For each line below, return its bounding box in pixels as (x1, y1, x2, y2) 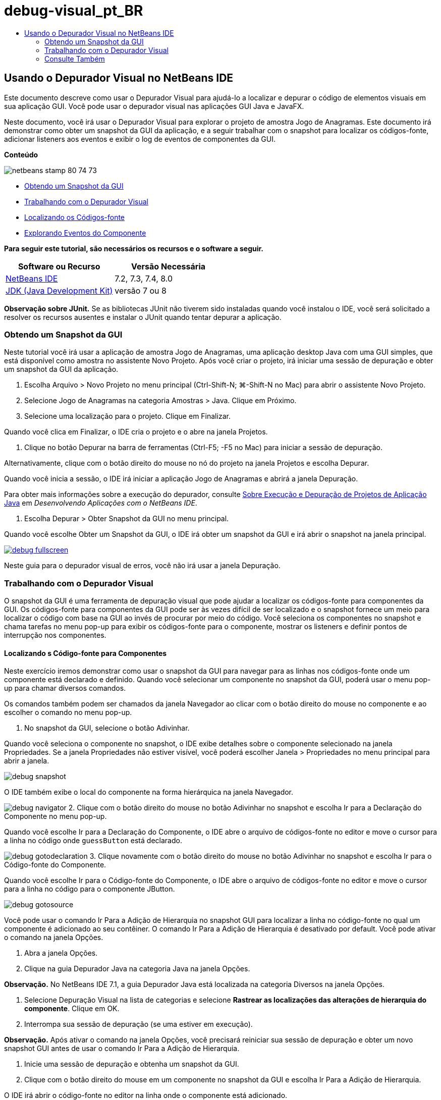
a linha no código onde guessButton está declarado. (4, 836, 182, 845)
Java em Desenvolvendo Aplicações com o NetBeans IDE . (4, 499, 197, 508)
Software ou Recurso (18, 261, 100, 271)
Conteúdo (4, 150, 38, 159)
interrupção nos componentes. (4, 631, 106, 640)
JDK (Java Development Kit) (6, 285, 113, 296)
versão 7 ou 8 (115, 285, 167, 296)
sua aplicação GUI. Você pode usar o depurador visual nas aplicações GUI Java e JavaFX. (4, 101, 304, 111)
